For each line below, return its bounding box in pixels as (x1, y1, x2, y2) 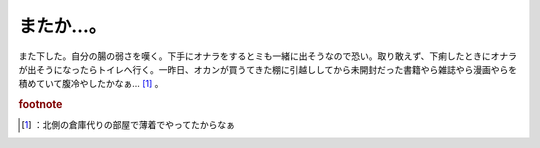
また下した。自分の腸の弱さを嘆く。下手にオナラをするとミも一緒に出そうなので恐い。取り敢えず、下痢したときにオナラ (18, 50, 518, 62)
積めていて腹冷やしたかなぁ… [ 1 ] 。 (18, 78, 164, 90)
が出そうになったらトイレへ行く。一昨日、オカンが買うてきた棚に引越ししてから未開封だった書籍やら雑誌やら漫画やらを (18, 63, 518, 75)
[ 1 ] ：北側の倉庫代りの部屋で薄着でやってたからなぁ (21, 119, 235, 131)
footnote (18, 98, 63, 112)
